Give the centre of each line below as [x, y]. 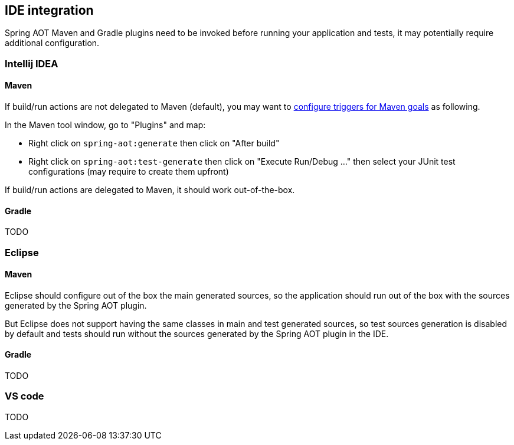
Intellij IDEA [32, 63]
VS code [24, 396]
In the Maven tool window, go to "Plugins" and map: [105, 125]
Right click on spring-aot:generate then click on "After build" [154, 143]
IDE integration [49, 10]
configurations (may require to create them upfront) [129, 172]
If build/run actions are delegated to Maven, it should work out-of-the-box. [150, 190]
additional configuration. [52, 43]
